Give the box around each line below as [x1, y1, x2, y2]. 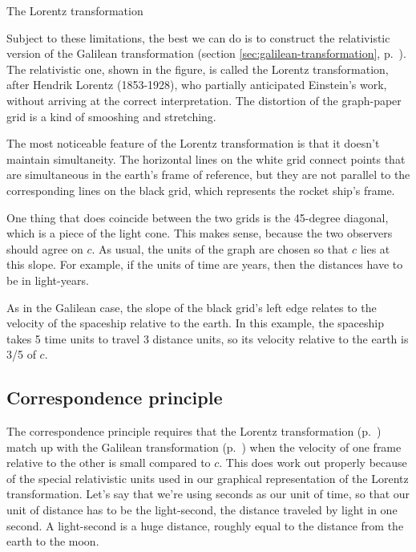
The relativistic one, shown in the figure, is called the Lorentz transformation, [6, 60, 389, 77]
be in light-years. [6, 271, 89, 288]
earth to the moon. [6, 533, 99, 550]
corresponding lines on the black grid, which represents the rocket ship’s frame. [6, 181, 395, 198]
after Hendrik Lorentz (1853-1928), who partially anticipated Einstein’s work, [6, 76, 387, 93]
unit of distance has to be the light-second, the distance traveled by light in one [6, 501, 398, 518]
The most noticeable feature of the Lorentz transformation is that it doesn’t [6, 135, 380, 152]
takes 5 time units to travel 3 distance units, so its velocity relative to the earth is [6, 330, 409, 347]
